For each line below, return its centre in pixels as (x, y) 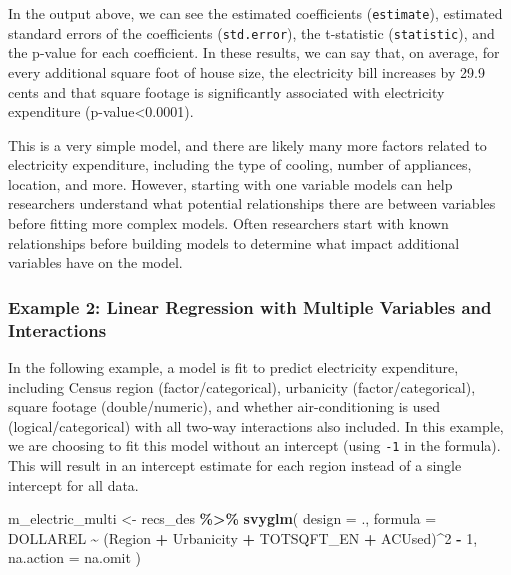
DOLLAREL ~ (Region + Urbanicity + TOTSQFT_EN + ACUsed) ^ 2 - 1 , (243, 537)
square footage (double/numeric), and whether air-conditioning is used (224, 406)
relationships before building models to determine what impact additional (234, 242)
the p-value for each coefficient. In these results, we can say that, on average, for (254, 52)
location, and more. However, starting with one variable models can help (230, 183)
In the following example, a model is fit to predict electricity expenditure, (233, 366)
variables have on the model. (95, 262)
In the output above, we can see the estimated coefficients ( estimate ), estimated (255, 13)
